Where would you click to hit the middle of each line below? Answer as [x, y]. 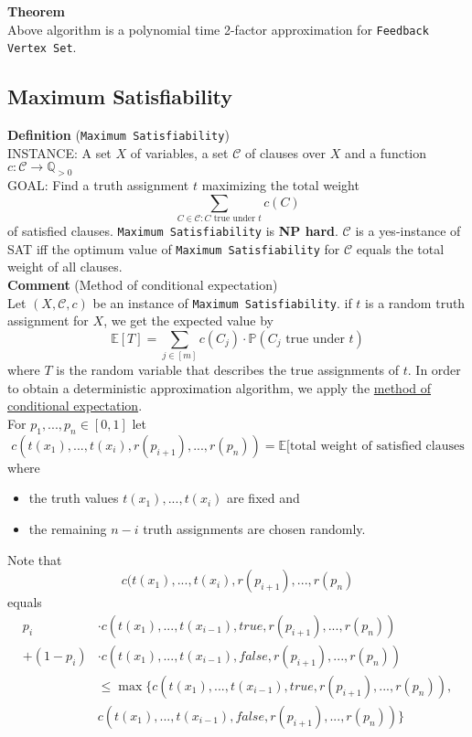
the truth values [74, 498]
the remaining [68, 528]
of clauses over [285, 152]
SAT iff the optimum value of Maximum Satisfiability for [174, 248]
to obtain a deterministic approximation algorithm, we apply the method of [220, 387]
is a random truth [415, 302]
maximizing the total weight [280, 185]
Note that [35, 559]
